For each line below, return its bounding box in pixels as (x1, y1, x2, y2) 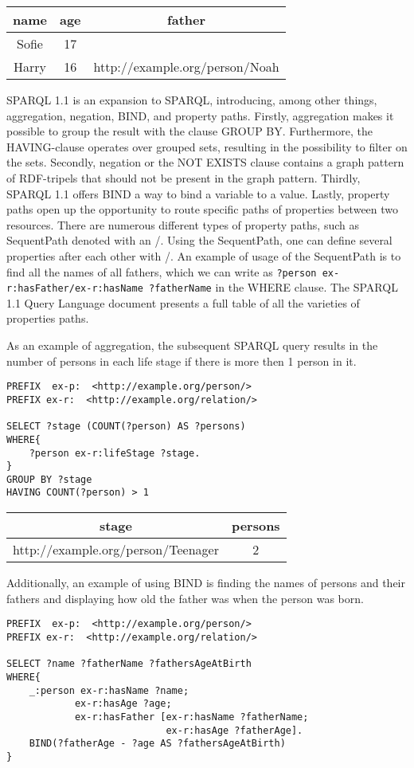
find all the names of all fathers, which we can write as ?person (6, 263, 317, 280)
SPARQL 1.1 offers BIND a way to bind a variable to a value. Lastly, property (6, 185, 390, 202)
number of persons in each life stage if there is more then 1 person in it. (6, 352, 357, 369)
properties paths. (6, 310, 89, 327)
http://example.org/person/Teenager (13, 540, 219, 559)
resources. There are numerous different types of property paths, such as (6, 216, 359, 233)
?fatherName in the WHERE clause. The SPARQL (148, 279, 398, 296)
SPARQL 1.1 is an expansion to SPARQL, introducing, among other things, (6, 92, 377, 108)
